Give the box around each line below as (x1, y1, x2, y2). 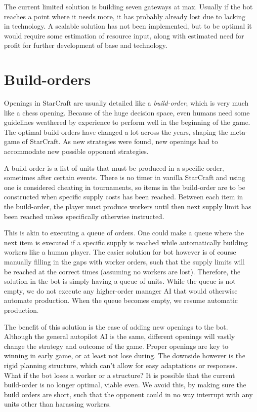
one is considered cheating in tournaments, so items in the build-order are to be (4, 182, 245, 192)
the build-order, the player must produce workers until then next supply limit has (4, 201, 252, 212)
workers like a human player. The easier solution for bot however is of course (4, 247, 236, 257)
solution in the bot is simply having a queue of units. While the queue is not (4, 276, 236, 286)
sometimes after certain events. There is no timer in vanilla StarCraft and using (4, 172, 246, 183)
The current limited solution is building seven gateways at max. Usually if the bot (4, 1, 253, 11)
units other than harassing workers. (4, 399, 111, 409)
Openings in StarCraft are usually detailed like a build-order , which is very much (4, 98, 249, 108)
